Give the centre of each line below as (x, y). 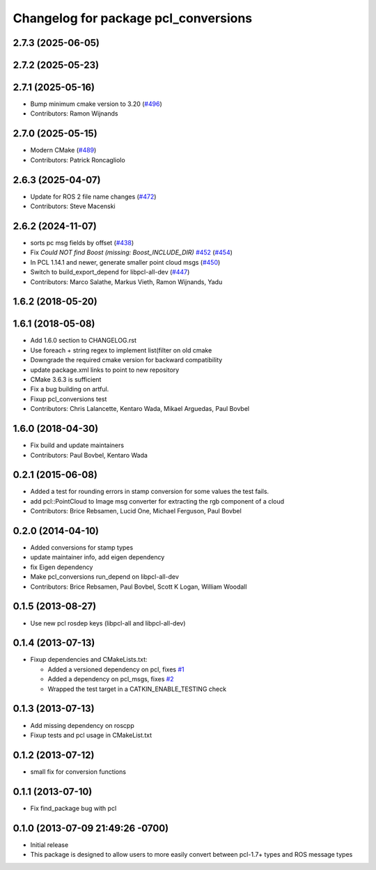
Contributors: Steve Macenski (73, 206)
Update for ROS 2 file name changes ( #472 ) (93, 196)
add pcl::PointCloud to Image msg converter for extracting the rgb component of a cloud (157, 501)
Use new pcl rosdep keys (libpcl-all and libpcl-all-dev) (108, 623)
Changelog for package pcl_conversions (133, 18)
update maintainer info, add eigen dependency (97, 557)
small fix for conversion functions (78, 771)
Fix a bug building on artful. (70, 389)
